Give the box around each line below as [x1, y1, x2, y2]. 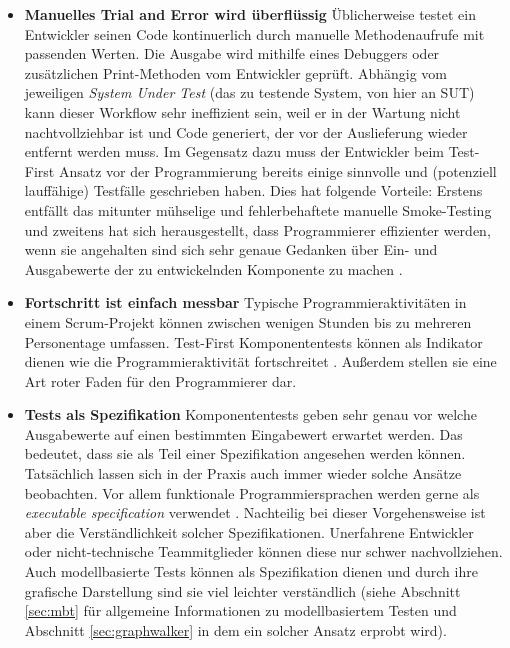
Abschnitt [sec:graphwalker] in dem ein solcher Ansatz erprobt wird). [24, 619, 447, 640]
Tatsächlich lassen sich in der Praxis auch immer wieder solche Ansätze [24, 463, 462, 484]
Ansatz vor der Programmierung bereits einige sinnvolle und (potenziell [58, 160, 497, 181]
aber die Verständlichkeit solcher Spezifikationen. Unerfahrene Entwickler [24, 521, 474, 542]
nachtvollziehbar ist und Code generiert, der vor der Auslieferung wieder [24, 121, 468, 142]
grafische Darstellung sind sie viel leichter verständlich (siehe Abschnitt [24, 580, 461, 601]
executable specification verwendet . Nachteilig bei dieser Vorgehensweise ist [24, 502, 486, 523]
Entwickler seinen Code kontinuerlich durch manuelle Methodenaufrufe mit [24, 23, 485, 44]
